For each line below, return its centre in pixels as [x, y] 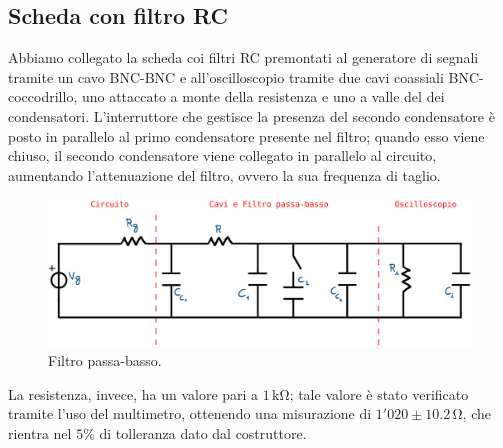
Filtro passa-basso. [105, 359]
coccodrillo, [43, 96]
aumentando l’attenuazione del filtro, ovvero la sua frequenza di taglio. [224, 174]
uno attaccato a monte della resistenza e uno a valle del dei [263, 96]
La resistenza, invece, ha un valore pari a [133, 393]
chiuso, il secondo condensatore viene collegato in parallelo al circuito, [222, 155]
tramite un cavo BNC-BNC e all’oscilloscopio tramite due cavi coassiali [226, 76]
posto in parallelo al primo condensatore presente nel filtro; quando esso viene [246, 135]
